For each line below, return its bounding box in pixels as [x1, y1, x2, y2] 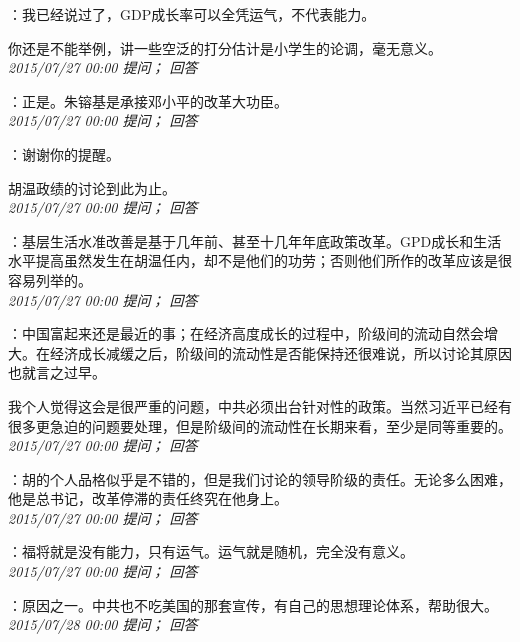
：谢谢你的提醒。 [8, 143, 120, 164]
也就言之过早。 [8, 362, 106, 383]
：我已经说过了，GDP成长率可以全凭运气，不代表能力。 [8, 4, 376, 24]
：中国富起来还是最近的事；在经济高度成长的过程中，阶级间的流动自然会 [8, 323, 484, 344]
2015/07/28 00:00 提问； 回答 [8, 614, 198, 635]
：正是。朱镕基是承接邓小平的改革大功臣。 [8, 90, 288, 111]
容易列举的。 [8, 269, 92, 290]
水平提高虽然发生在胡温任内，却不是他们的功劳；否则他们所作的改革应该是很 [8, 250, 512, 271]
